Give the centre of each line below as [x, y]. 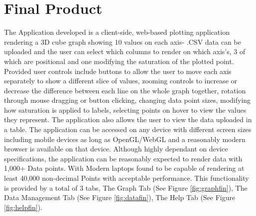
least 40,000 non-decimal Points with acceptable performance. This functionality [127, 178]
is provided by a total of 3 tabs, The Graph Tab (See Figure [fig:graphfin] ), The [126, 187]
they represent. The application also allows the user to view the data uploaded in [128, 119]
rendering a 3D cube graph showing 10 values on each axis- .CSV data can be [123, 41]
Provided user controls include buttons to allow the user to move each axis [118, 71]
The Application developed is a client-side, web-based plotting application [117, 32]
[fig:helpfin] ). [23, 207]
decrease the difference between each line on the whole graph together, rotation [125, 90]
